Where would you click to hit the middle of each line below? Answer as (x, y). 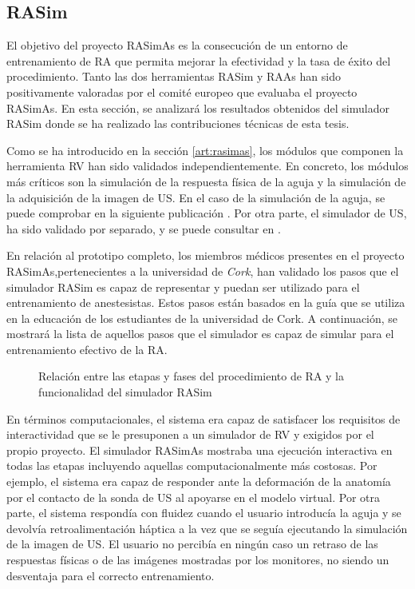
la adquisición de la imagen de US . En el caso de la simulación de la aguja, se (196, 197)
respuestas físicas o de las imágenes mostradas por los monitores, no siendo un (198, 560)
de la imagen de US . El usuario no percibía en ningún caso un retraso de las (192, 544)
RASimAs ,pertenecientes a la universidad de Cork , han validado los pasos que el (203, 271)
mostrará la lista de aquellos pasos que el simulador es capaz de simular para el (200, 334)
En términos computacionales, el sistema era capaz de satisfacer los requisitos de (204, 418)
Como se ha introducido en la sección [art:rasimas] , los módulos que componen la (205, 150)
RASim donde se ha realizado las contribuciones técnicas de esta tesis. (178, 123)
